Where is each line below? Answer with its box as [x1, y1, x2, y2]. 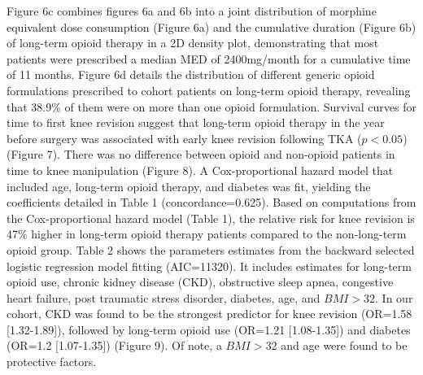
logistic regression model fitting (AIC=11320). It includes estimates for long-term [7, 257, 412, 274]
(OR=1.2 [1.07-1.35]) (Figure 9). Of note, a [7, 337, 222, 354]
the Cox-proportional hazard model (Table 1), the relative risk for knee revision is [7, 209, 415, 226]
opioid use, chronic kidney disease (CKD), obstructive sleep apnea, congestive [7, 273, 394, 290]
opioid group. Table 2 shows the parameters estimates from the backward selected [7, 241, 415, 258]
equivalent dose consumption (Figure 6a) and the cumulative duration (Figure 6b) [7, 18, 416, 35]
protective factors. [7, 353, 97, 370]
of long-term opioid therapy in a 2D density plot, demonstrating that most [7, 34, 379, 51]
